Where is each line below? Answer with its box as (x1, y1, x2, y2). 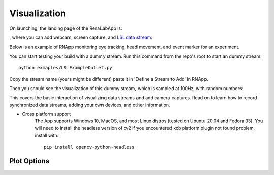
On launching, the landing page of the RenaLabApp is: (9, 25, 122, 31)
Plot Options (9, 157, 50, 165)
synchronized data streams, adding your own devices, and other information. (9, 102, 170, 108)
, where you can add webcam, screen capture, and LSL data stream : (9, 34, 152, 40)
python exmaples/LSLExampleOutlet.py (18, 65, 113, 71)
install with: (35, 132, 59, 139)
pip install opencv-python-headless (44, 144, 135, 150)
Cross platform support (22, 111, 71, 117)
